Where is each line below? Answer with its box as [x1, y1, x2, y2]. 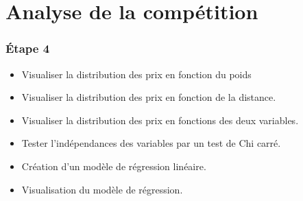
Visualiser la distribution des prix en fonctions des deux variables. [21, 113, 299, 127]
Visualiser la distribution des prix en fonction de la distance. [21, 90, 276, 104]
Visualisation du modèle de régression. [21, 182, 183, 196]
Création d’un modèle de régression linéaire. [21, 158, 206, 173]
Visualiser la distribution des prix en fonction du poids [21, 67, 252, 81]
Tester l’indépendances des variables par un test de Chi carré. [21, 136, 281, 150]
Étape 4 [5, 40, 50, 57]
